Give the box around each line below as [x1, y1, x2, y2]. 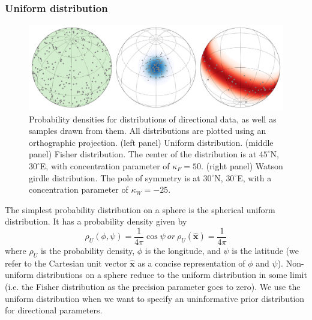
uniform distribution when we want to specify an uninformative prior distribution [5, 292, 305, 304]
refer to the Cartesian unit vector [5, 256, 127, 269]
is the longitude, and [145, 244, 221, 257]
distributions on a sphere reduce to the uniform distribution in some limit [36, 268, 307, 281]
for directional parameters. [5, 304, 103, 316]
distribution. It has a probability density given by [5, 215, 187, 228]
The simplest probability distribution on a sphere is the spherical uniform [5, 203, 275, 216]
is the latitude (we [232, 244, 299, 257]
